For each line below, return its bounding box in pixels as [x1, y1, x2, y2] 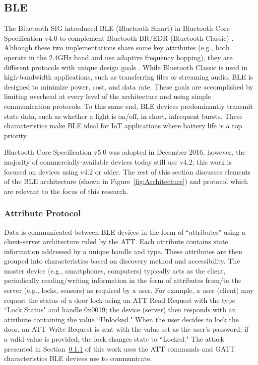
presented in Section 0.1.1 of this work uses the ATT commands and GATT [4, 343, 236, 354]
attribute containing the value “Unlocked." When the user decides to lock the [4, 314, 239, 324]
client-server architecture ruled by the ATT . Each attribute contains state [4, 236, 228, 247]
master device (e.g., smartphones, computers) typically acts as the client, [4, 265, 226, 275]
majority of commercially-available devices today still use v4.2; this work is [4, 156, 232, 167]
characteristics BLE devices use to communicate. [4, 353, 152, 364]
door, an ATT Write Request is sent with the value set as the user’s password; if [4, 324, 249, 334]
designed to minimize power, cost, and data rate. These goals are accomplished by [4, 81, 254, 91]
